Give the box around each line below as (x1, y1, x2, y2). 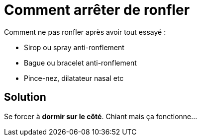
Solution (4, 91, 46, 104)
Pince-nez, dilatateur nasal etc (24, 73, 124, 82)
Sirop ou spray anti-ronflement (24, 43, 124, 52)
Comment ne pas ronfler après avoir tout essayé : (4, 27, 166, 36)
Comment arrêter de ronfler (4, 1, 190, 18)
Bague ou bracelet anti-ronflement (24, 58, 137, 67)
